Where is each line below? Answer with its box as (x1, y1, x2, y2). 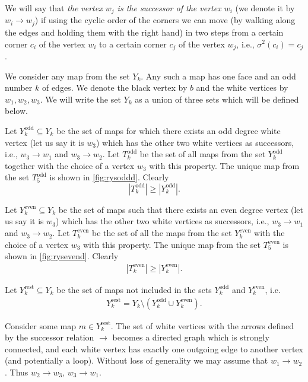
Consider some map (5, 319, 76, 332)
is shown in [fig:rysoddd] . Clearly (49, 171, 169, 183)
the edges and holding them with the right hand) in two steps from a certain (5, 26, 284, 38)
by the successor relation (5, 331, 94, 343)
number (5, 81, 33, 94)
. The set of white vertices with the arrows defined (110, 319, 294, 332)
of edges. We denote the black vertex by (42, 81, 188, 94)
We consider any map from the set (5, 69, 130, 82)
